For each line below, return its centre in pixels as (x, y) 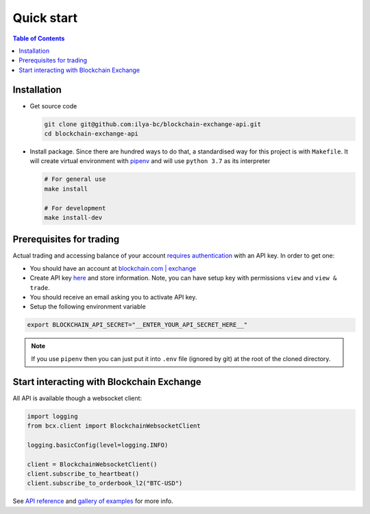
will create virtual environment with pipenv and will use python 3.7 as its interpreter (150, 161)
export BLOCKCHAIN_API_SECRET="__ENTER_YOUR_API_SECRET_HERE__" (137, 325)
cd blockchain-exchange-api (91, 134)
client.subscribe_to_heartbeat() (83, 474)
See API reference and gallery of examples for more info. (93, 501)
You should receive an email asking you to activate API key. (113, 297)
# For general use (75, 179)
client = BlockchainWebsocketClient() (92, 464)
